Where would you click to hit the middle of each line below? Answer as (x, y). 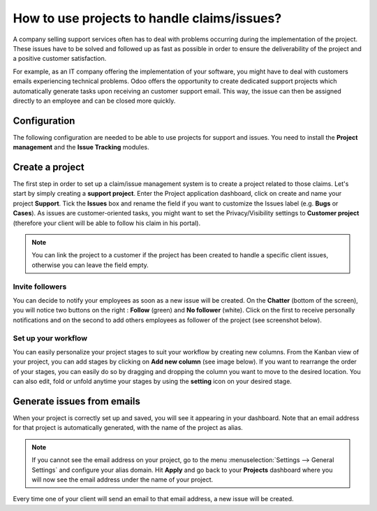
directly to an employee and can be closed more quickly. (94, 101)
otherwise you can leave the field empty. (90, 265)
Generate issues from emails (77, 401)
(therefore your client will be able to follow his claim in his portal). (107, 223)
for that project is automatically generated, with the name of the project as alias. (128, 428)
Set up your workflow (50, 338)
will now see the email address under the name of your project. (123, 480)
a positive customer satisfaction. (60, 59)
